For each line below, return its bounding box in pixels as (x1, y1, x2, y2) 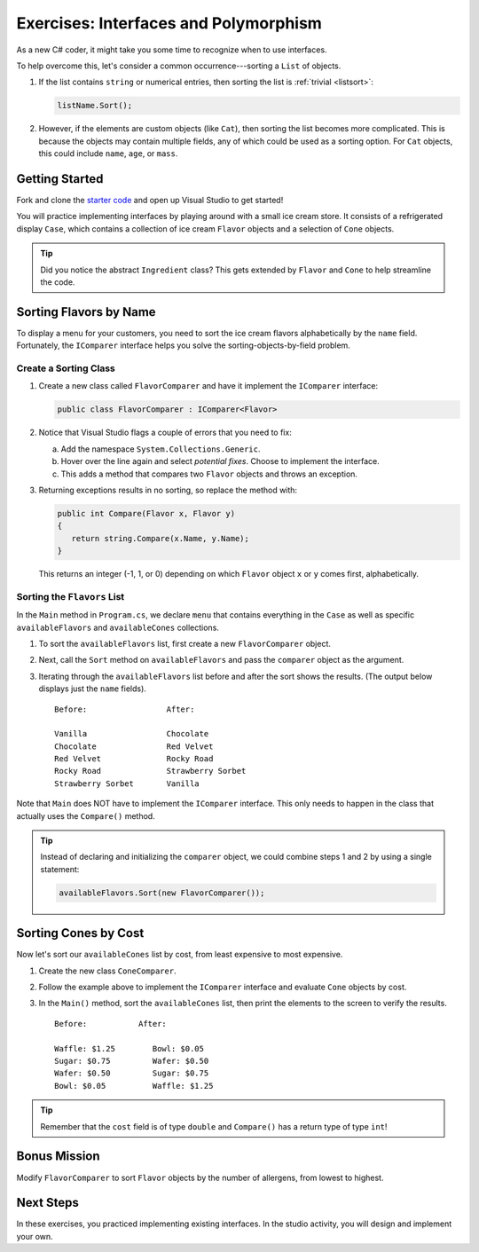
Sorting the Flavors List (16, 590, 125, 602)
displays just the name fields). (38, 683, 146, 694)
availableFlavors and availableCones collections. (16, 622, 219, 633)
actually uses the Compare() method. (16, 810, 155, 821)
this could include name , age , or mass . (38, 148, 178, 159)
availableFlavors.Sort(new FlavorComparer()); (59, 887, 265, 898)
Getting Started (16, 171, 104, 186)
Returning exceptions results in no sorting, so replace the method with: (38, 484, 297, 495)
